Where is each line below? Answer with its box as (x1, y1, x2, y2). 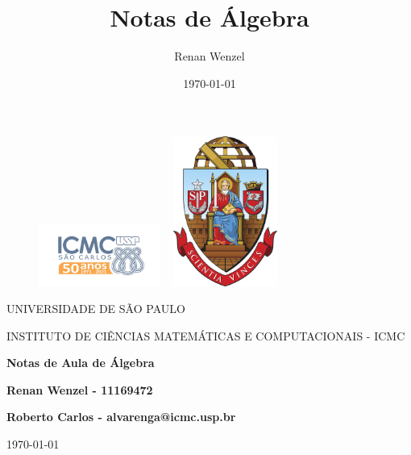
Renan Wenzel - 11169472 (6, 381, 153, 398)
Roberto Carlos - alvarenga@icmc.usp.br (6, 408, 236, 425)
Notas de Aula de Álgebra (6, 354, 155, 371)
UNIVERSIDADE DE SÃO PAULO (6, 300, 185, 317)
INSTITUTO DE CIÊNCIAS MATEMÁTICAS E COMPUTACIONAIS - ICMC (6, 327, 405, 344)
